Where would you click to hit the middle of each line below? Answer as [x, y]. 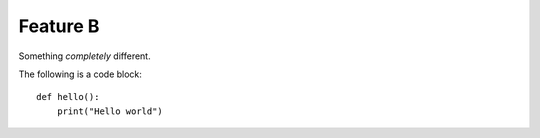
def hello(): [68, 97]
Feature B [59, 26]
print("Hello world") [110, 111]
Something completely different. [84, 56]
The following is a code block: [80, 74]
